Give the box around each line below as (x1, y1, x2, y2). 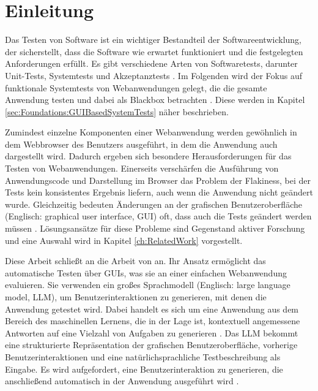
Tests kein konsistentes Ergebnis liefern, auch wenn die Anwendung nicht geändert (5, 186, 313, 199)
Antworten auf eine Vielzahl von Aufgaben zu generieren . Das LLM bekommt (5, 326, 298, 339)
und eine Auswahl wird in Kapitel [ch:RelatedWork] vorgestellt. (5, 233, 243, 246)
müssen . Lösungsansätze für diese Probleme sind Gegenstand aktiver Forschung (5, 222, 305, 235)
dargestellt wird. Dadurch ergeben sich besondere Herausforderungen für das (5, 150, 292, 162)
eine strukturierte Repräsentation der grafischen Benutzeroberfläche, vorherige (5, 338, 298, 351)
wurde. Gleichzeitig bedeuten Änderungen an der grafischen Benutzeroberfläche (5, 197, 302, 210)
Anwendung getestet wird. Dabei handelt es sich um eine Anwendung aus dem (5, 302, 299, 315)
